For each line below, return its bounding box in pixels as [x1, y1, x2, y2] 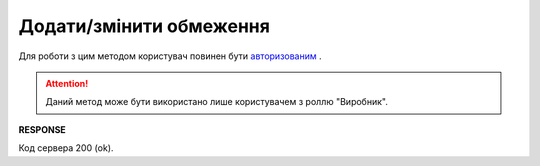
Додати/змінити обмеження [18, 15, 270, 37]
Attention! [45, 77, 89, 89]
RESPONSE [18, 123, 67, 135]
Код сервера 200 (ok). [18, 142, 114, 154]
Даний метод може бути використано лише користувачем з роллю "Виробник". [45, 96, 389, 108]
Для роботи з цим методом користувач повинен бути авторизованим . [18, 50, 322, 62]
